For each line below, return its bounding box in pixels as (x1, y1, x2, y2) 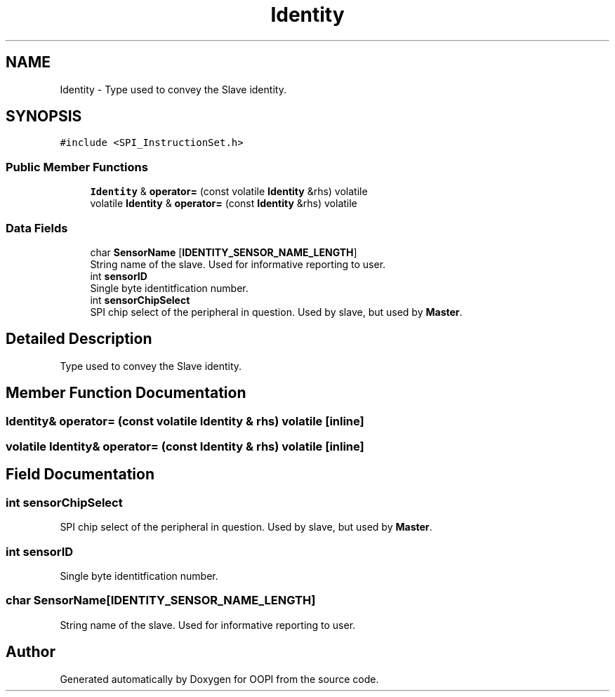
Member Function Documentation (6, 384, 246, 402)
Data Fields (6, 220, 68, 235)
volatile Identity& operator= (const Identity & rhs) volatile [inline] (6, 439, 364, 453)
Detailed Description (6, 330, 152, 348)
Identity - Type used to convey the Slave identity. (60, 83, 286, 95)
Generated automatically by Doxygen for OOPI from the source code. (60, 672, 379, 685)
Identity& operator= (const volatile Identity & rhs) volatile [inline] (6, 413, 364, 428)
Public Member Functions (6, 159, 148, 174)
